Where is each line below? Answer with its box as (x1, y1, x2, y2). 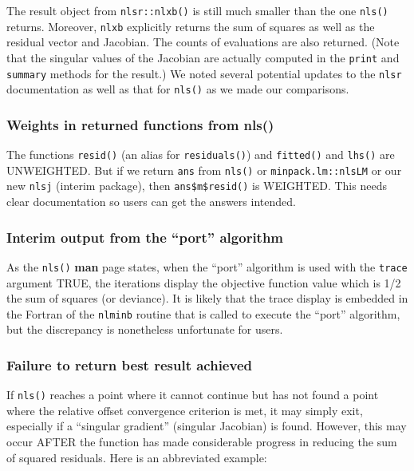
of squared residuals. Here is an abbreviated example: (6, 449, 267, 465)
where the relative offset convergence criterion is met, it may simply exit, (6, 402, 363, 418)
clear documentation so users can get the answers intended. (6, 193, 296, 210)
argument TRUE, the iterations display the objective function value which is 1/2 (6, 274, 401, 291)
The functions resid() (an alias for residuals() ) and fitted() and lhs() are (6, 146, 395, 163)
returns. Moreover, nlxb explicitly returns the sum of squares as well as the (6, 18, 375, 34)
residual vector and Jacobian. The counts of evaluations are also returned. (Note (6, 34, 400, 50)
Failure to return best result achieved (6, 354, 252, 374)
